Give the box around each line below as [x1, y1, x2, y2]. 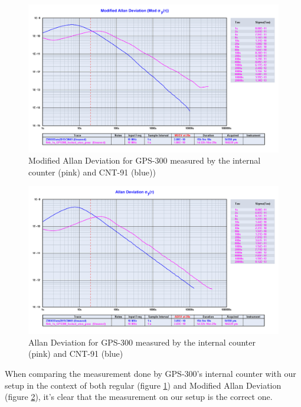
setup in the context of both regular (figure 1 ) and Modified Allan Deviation [5, 379, 282, 391]
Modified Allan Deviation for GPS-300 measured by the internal [28, 154, 261, 167]
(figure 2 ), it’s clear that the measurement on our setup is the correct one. [5, 390, 273, 403]
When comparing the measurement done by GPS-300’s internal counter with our [5, 367, 296, 379]
